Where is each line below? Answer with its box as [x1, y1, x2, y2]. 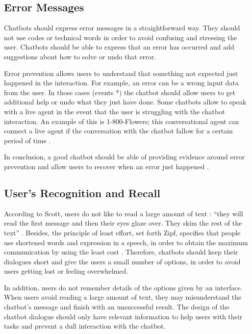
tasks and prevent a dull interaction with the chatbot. [4, 321, 166, 331]
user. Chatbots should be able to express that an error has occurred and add [4, 42, 234, 52]
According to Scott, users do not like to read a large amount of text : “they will [4, 208, 243, 218]
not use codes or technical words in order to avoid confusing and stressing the [4, 32, 237, 42]
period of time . [4, 135, 51, 145]
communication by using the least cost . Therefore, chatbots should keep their [4, 247, 238, 257]
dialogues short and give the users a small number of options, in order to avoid [4, 256, 241, 266]
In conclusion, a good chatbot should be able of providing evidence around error [4, 152, 245, 162]
